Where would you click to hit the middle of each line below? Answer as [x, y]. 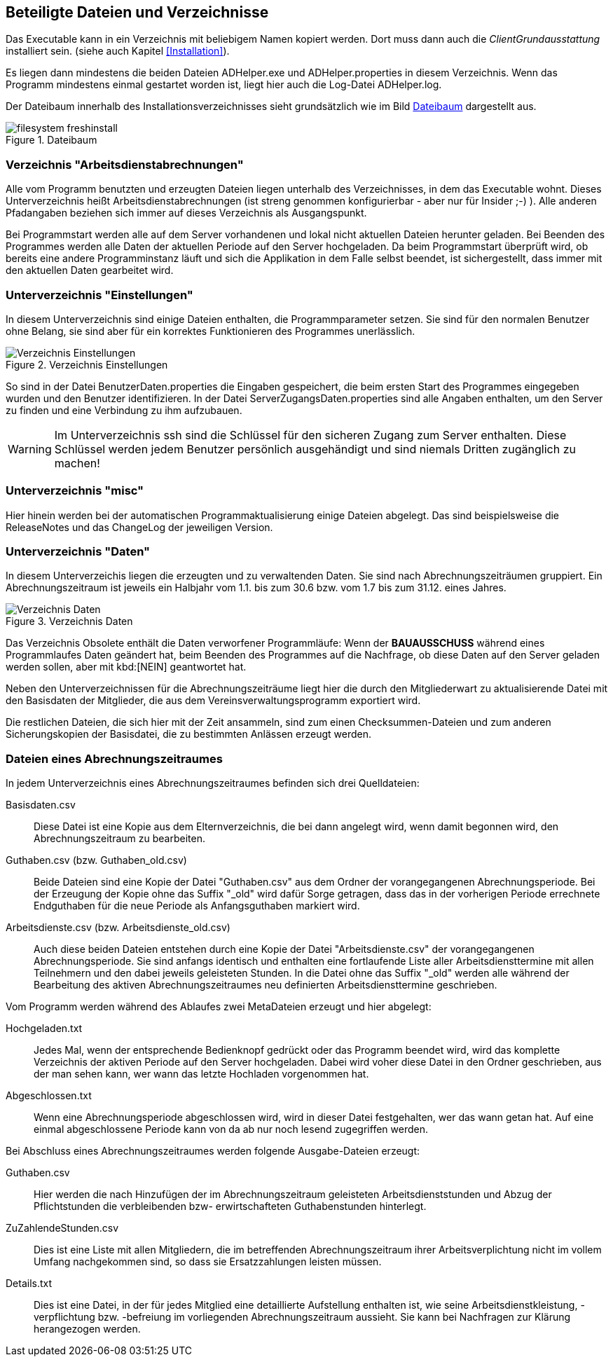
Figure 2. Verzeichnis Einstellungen [87, 364]
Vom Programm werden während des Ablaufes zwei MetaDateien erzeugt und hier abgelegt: [219, 1007]
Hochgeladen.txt [44, 1029]
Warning [30, 449]
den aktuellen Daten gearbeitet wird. [90, 270]
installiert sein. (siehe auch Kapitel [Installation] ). [118, 51]
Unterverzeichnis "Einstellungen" [99, 295]
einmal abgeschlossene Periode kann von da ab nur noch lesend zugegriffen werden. [231, 1129]
